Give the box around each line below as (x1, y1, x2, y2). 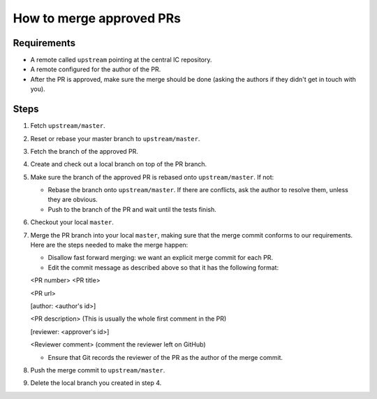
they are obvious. (47, 196, 98, 204)
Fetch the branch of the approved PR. (30, 147, 139, 155)
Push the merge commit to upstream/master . (30, 365, 165, 374)
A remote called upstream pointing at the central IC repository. (30, 56, 212, 64)
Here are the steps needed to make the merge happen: (30, 241, 188, 249)
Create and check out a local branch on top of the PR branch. (30, 160, 207, 168)
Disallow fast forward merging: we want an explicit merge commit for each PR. (47, 254, 274, 262)
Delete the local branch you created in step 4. (30, 379, 162, 387)
